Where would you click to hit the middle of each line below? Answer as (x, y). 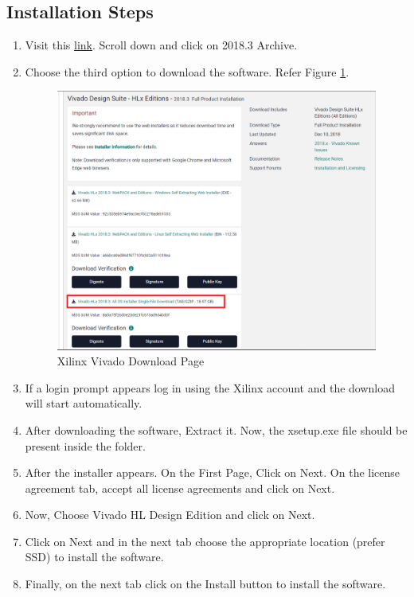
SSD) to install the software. (94, 557)
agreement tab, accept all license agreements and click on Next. (180, 488)
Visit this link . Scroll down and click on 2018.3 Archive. (161, 45)
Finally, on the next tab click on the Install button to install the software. (205, 584)
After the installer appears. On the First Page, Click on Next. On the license (213, 472)
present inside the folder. (85, 445)
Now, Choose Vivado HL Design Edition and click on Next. (170, 515)
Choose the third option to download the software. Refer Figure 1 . (187, 71)
